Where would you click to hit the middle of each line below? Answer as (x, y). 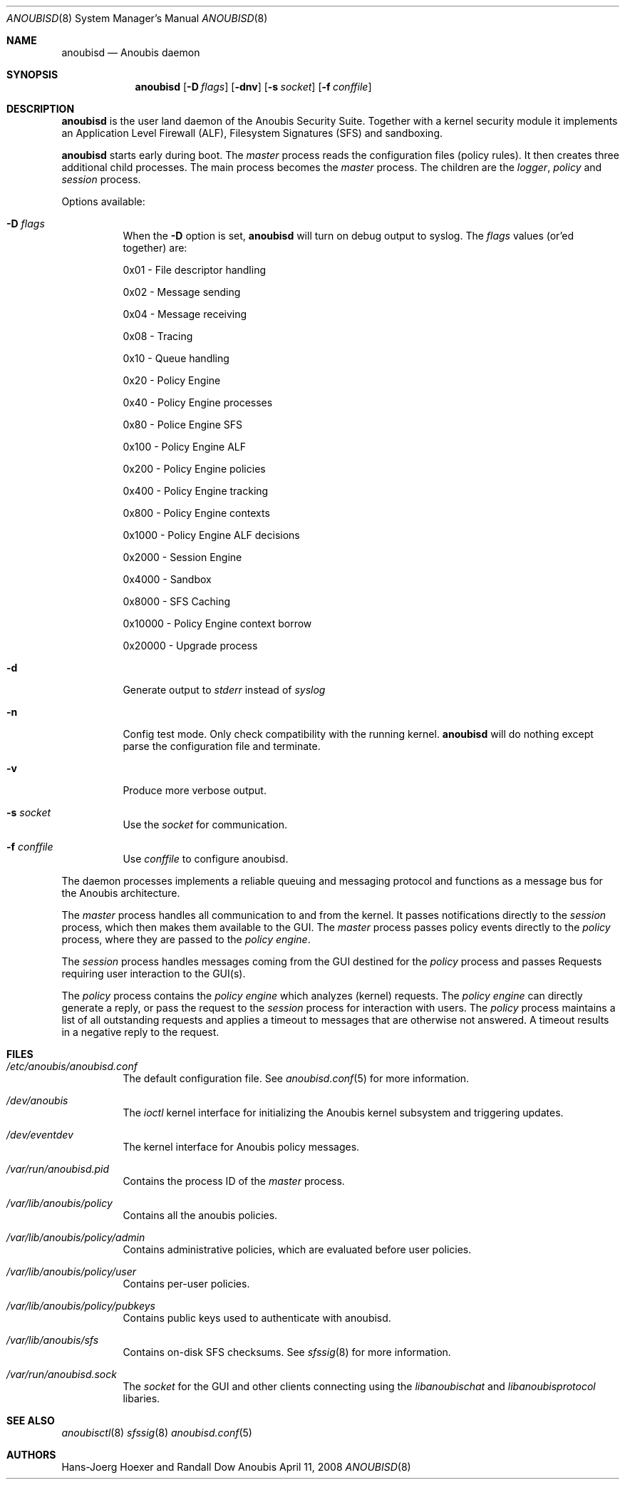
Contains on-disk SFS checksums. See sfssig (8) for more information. (287, 1352)
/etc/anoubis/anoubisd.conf (72, 1066)
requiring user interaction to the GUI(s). (154, 973)
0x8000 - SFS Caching (177, 601)
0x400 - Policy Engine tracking (196, 491)
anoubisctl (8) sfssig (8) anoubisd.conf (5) (157, 1433)
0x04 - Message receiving (185, 314)
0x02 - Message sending (182, 292)
